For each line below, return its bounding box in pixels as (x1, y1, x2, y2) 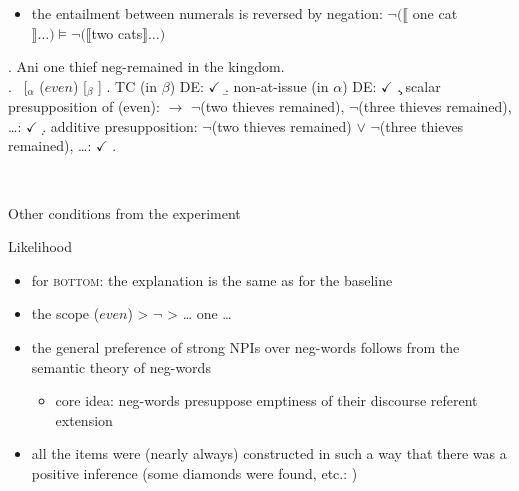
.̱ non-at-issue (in (224, 75, 329, 96)
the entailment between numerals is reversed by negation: (31, 3, 383, 23)
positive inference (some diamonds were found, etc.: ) (31, 462, 358, 483)
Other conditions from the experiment (8, 202, 241, 223)
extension (55, 409, 113, 430)
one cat (412, 3, 458, 23)
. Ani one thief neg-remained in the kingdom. (8, 56, 285, 77)
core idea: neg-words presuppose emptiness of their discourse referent (55, 390, 478, 411)
